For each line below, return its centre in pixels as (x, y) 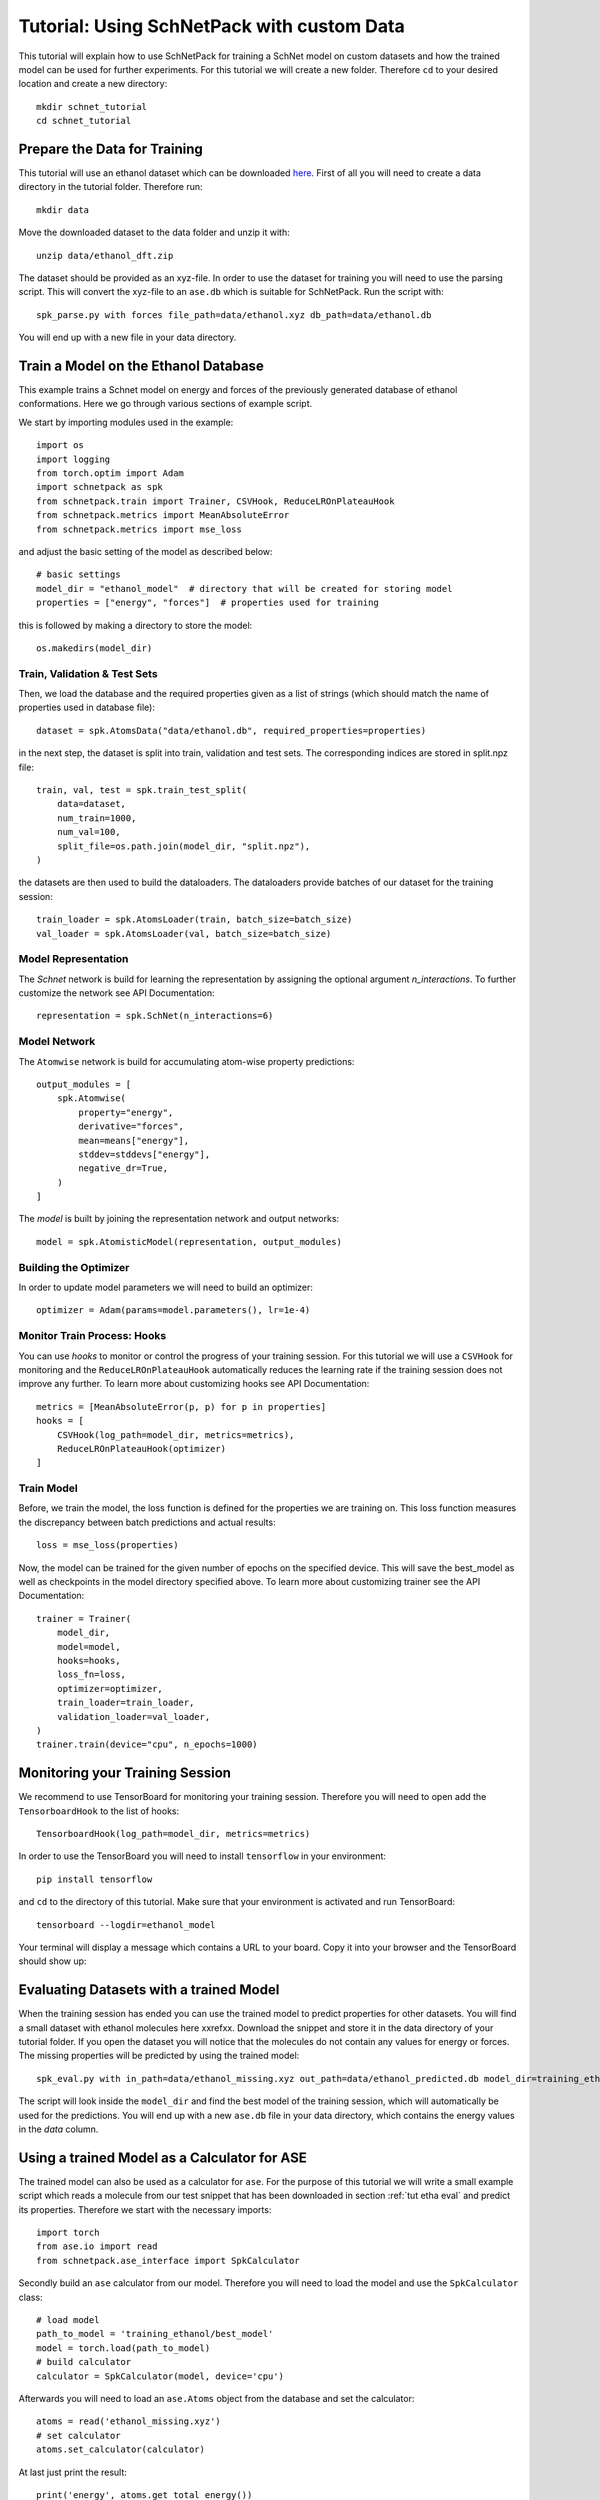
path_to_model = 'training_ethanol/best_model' (155, 2334)
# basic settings (78, 574)
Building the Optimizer (74, 1267)
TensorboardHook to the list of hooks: (99, 1811)
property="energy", (126, 1112)
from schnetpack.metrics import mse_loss (139, 529)
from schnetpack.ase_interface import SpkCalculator (168, 2260)
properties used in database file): (86, 707)
